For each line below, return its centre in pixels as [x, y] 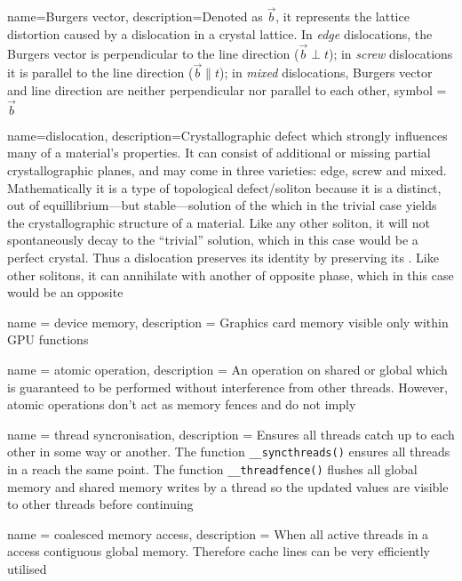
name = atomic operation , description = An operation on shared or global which [227, 369]
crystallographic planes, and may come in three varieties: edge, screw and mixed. [227, 170]
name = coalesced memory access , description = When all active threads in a [218, 533]
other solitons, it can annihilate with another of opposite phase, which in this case [231, 274]
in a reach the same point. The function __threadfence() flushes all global [212, 469]
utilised [27, 569]
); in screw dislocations [390, 53]
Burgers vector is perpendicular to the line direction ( [153, 53]
